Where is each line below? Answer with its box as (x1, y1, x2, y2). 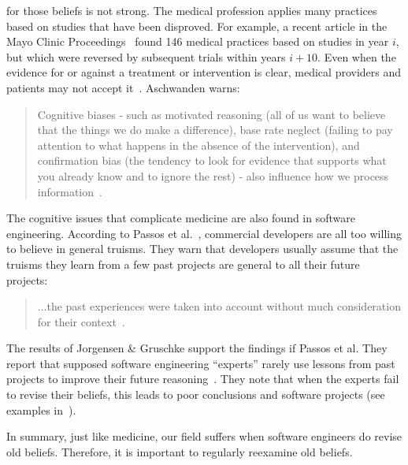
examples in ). (6, 401, 76, 418)
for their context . (37, 313, 125, 329)
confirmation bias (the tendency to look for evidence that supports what (37, 152, 387, 169)
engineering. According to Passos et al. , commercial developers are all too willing (6, 225, 402, 241)
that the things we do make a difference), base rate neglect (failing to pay (37, 121, 393, 138)
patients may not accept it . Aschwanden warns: (6, 79, 240, 95)
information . (37, 183, 102, 199)
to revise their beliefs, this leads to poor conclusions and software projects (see (6, 386, 385, 403)
